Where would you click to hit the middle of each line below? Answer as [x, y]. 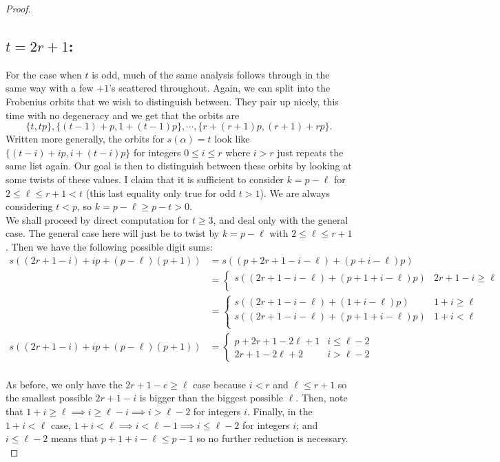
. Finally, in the [280, 411]
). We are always [295, 192]
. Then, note [322, 398]
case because [220, 384]
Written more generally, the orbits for [85, 139]
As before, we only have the [64, 384]
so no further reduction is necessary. [272, 438]
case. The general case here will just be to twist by [113, 233]
